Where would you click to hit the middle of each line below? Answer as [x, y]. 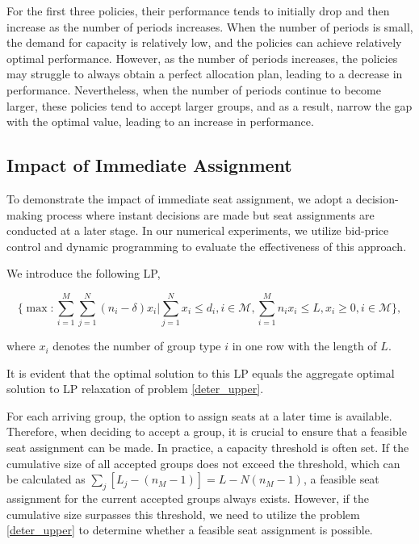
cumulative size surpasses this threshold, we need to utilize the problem [183, 514]
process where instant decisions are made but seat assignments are [210, 214]
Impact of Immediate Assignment [149, 165]
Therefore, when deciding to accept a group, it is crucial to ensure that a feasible [207, 431]
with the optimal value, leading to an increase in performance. [160, 121]
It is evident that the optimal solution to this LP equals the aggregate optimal [201, 372]
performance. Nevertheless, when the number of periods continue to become [194, 89]
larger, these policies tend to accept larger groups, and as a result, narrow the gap [209, 105]
